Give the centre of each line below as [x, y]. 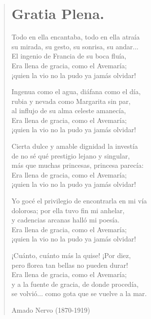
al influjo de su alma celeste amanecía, [69, 110]
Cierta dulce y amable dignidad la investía [75, 146]
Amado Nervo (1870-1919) [51, 309]
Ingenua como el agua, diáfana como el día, [76, 91]
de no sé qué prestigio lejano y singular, [71, 155]
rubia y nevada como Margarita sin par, [71, 101]
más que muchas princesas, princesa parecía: [77, 165]
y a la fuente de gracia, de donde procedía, [75, 284]
